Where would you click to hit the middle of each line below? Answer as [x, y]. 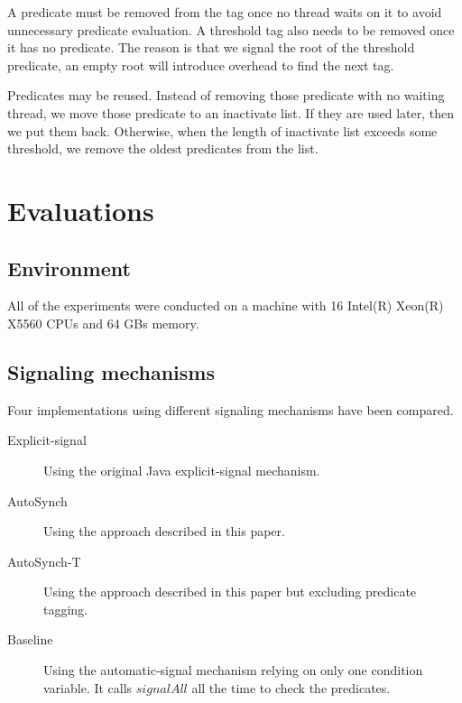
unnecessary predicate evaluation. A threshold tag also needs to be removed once [231, 29]
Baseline [30, 639]
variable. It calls [88, 687]
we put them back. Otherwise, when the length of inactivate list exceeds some [222, 130]
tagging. [66, 609]
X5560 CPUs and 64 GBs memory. [103, 323]
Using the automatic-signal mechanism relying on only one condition [233, 670]
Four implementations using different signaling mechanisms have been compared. [231, 409]
